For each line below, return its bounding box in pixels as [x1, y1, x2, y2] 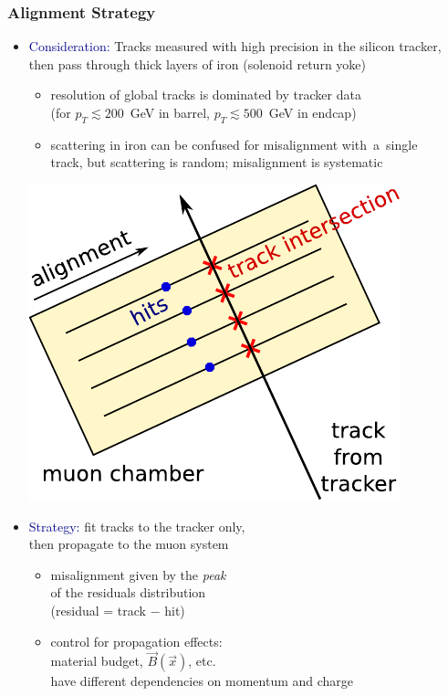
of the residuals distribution [50, 583, 206, 602]
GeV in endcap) [268, 103, 357, 121]
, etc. [188, 651, 216, 670]
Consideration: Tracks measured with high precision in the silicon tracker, [28, 37, 442, 56]
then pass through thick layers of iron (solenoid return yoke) [28, 54, 366, 73]
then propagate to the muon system [28, 534, 229, 554]
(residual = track [50, 600, 146, 619]
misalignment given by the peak [50, 564, 226, 584]
